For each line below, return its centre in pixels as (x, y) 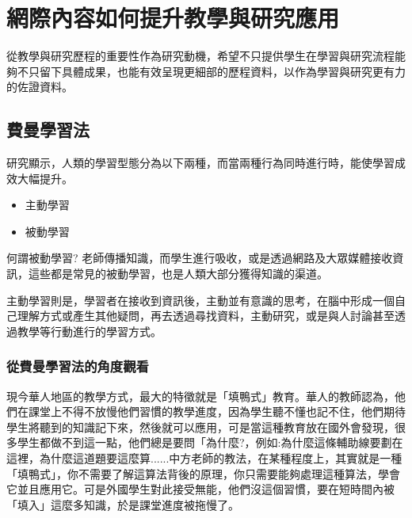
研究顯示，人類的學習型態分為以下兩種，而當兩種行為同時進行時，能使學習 (200, 163)
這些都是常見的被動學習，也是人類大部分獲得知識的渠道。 (178, 274)
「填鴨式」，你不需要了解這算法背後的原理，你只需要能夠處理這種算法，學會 (203, 473)
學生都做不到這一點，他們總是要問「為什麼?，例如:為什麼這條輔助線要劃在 (210, 442)
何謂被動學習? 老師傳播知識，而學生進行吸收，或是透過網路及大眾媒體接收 (200, 258)
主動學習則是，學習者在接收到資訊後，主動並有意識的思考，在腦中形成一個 (200, 300)
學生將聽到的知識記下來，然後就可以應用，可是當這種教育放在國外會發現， (200, 427)
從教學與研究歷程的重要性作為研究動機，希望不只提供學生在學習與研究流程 (200, 56)
